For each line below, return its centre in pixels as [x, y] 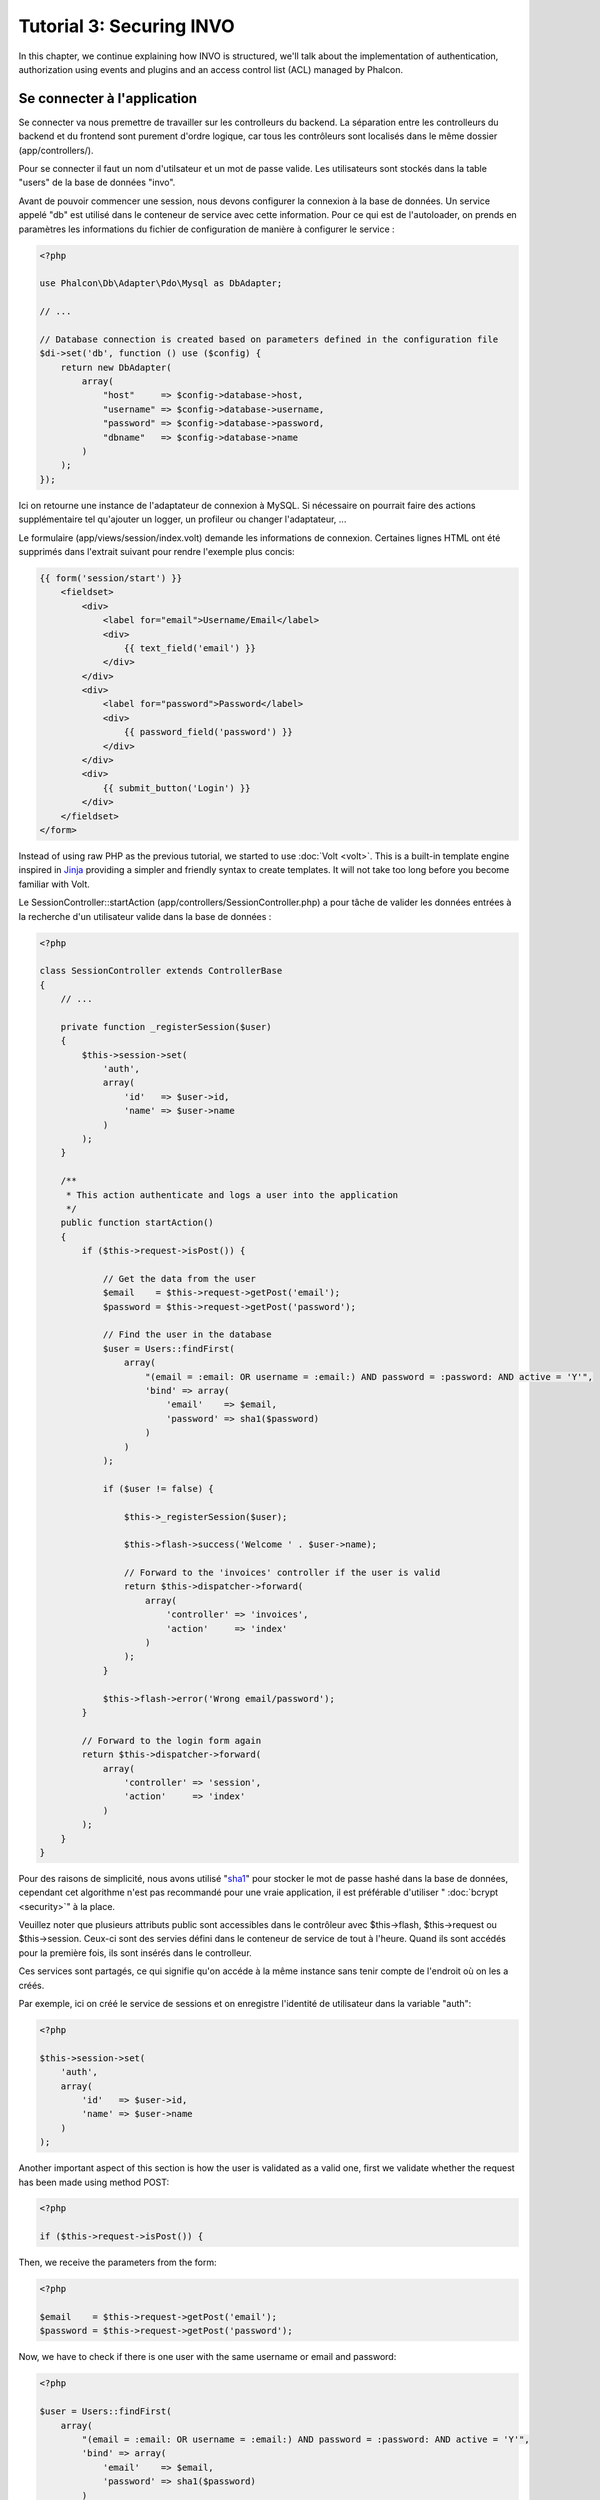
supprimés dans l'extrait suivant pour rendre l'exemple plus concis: [156, 551]
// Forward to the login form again [171, 1740]
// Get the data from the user [179, 1278]
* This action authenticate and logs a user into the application [232, 1194]
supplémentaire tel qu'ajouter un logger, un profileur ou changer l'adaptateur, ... [182, 519]
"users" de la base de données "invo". [97, 182]
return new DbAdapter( [116, 367]
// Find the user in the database [187, 1334]
